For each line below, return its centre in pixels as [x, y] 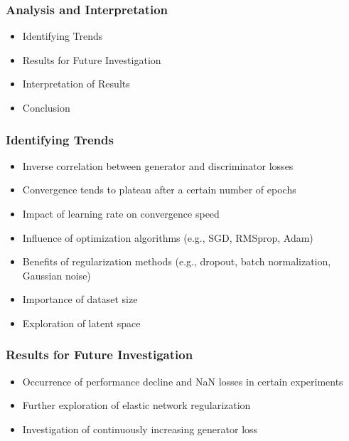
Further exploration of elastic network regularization [136, 405]
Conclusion [46, 107]
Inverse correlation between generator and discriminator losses [158, 165]
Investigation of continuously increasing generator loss [140, 429]
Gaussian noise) [57, 275]
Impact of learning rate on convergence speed [121, 213]
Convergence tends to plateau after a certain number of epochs [159, 190]
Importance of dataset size [80, 299]
